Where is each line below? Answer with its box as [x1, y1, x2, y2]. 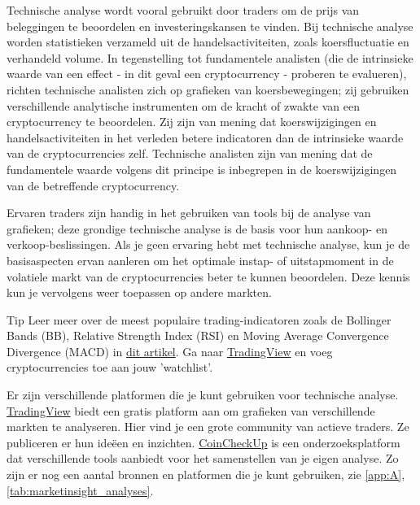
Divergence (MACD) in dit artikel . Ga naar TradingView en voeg [7, 342, 333, 359]
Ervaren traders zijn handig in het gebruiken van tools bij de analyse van [7, 204, 371, 221]
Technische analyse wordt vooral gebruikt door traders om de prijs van [7, 2, 360, 18]
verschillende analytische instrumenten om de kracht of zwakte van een [7, 97, 360, 114]
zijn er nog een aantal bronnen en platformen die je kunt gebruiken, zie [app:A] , [7, 466, 405, 483]
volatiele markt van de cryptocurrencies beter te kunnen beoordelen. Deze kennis [7, 268, 410, 285]
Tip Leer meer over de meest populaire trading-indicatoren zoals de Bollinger [7, 311, 392, 328]
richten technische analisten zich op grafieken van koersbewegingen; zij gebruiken [7, 81, 409, 98]
